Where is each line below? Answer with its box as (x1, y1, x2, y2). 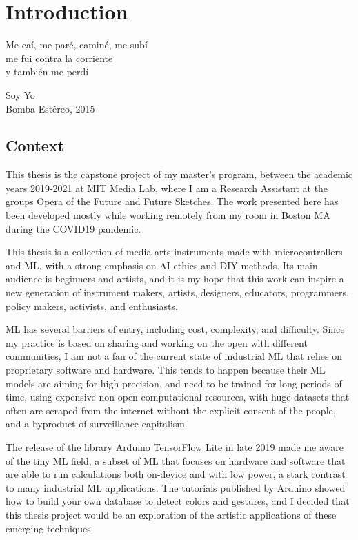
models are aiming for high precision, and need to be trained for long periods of (6, 376, 342, 390)
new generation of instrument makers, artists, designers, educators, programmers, (6, 285, 349, 300)
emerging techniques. (6, 521, 94, 535)
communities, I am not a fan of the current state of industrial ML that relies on (6, 349, 342, 363)
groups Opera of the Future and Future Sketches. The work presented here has (6, 194, 339, 209)
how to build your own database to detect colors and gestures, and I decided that (6, 494, 350, 508)
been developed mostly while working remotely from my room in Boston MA (6, 208, 330, 222)
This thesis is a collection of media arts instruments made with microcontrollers (6, 244, 343, 259)
